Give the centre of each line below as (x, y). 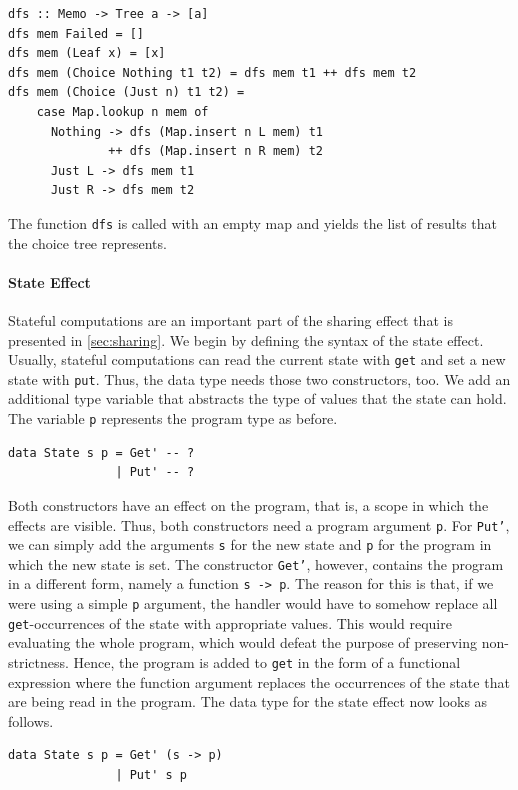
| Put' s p (151, 775)
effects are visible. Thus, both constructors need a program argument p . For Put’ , (259, 524)
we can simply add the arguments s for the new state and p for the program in (250, 544)
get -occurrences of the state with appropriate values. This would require (230, 622)
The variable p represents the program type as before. (173, 418)
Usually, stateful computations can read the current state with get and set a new (257, 359)
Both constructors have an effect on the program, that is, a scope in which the (248, 504)
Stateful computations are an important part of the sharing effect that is (230, 319)
